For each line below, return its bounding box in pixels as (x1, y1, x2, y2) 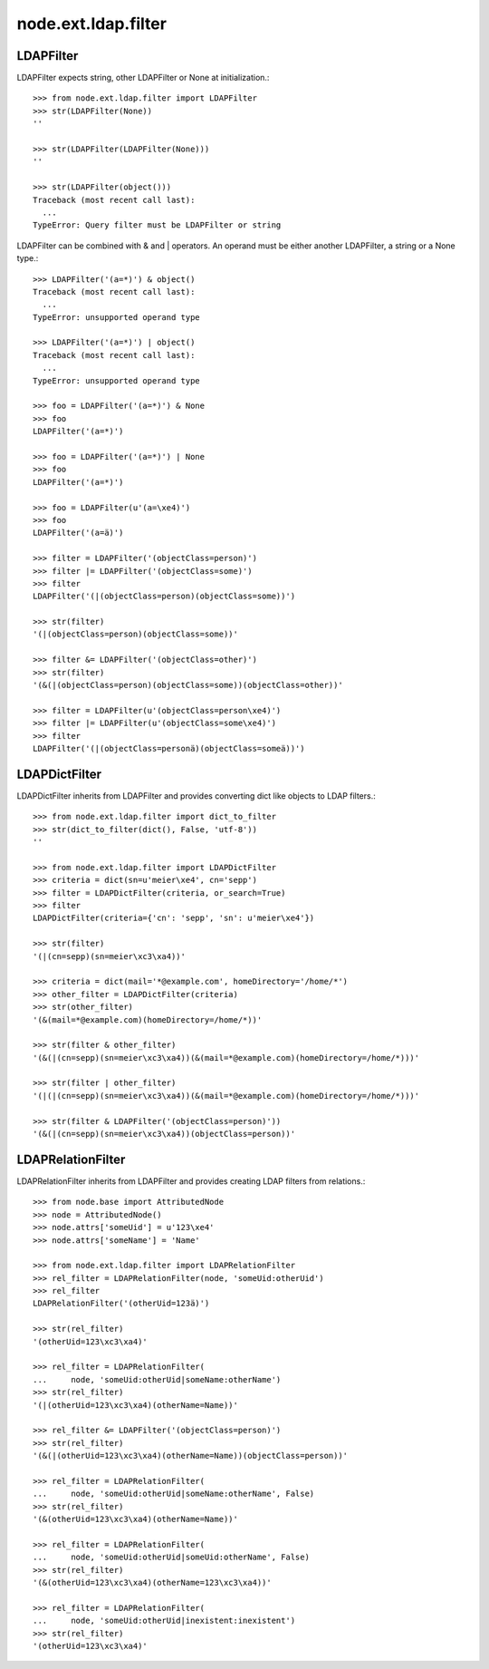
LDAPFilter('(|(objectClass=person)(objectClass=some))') (33, 591, 296, 602)
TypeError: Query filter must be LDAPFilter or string (33, 220, 282, 230)
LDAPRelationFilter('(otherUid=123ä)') (33, 1298, 210, 1309)
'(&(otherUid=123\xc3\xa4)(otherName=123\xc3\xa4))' (33, 1577, 272, 1588)
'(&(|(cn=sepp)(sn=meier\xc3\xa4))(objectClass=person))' (33, 1129, 296, 1140)
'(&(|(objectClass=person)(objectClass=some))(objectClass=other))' (33, 680, 343, 691)
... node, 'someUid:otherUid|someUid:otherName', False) (33, 1552, 310, 1563)
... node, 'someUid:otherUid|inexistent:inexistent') (33, 1616, 296, 1626)
